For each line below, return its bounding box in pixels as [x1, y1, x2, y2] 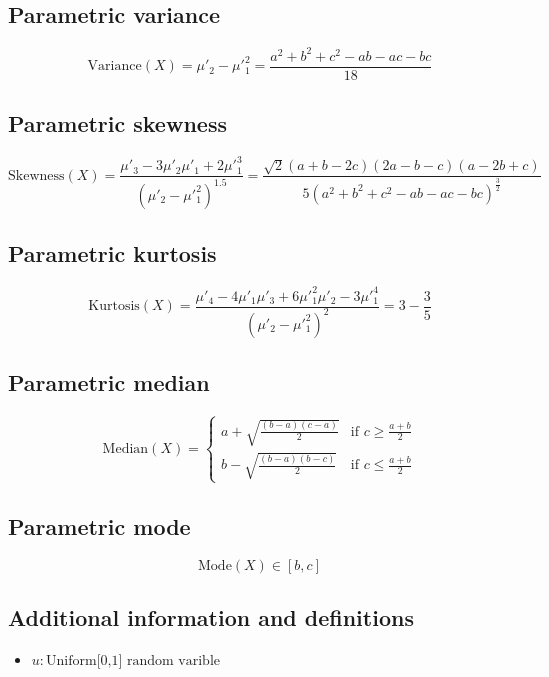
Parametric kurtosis [8, 238, 217, 269]
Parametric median [8, 367, 210, 398]
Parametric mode [8, 511, 191, 542]
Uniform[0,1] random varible [46, 654, 221, 669]
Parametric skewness [8, 108, 227, 139]
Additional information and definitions [8, 602, 414, 633]
